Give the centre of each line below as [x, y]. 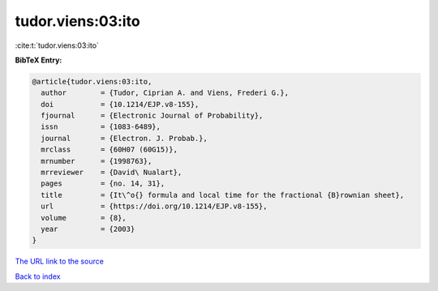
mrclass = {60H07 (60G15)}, [109, 150]
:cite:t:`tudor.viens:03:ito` [57, 45]
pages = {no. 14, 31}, [103, 184]
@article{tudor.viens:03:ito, [92, 81]
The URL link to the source [60, 261]
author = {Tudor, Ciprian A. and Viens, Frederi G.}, [165, 93]
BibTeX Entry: [39, 60]
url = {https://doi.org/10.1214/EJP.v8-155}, [154, 206]
